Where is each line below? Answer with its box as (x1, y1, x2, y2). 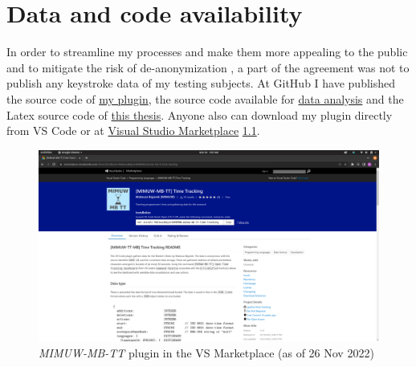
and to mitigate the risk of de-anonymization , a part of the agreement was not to (6, 59, 410, 75)
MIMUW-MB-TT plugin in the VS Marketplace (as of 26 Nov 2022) (39, 344, 374, 361)
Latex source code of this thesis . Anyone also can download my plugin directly (6, 106, 393, 123)
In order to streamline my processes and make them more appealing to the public (6, 43, 408, 60)
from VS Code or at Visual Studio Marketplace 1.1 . (6, 122, 260, 139)
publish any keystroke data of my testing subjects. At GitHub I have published (6, 75, 396, 92)
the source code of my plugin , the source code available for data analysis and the (6, 90, 404, 107)
